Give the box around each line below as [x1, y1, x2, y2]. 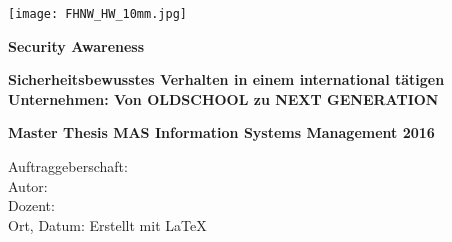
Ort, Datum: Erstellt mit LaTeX [8, 214, 207, 235]
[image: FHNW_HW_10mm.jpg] [8, 7, 187, 21]
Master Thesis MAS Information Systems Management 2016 [8, 122, 435, 143]
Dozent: [8, 195, 55, 216]
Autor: [8, 175, 48, 196]
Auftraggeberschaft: [8, 156, 128, 177]
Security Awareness [8, 35, 145, 56]
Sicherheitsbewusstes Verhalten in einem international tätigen [8, 69, 445, 90]
